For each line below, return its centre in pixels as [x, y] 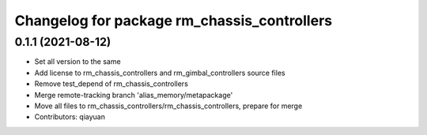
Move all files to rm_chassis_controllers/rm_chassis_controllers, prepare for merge [168, 106]
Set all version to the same [78, 62]
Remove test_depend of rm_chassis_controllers [111, 84]
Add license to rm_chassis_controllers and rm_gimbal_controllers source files [160, 73]
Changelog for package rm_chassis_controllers [173, 21]
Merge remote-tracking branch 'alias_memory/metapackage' [134, 95]
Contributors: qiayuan [70, 117]
